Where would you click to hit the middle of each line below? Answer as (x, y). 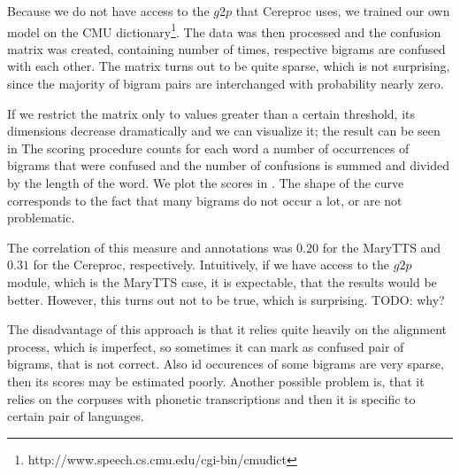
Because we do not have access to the (108, 11)
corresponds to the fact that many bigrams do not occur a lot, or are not (205, 200)
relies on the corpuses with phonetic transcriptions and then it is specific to (211, 398)
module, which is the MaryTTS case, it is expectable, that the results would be (222, 281)
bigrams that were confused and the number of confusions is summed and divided (228, 165)
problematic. (41, 218)
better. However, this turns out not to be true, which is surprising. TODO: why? (226, 299)
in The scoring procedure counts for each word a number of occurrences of (208, 148)
